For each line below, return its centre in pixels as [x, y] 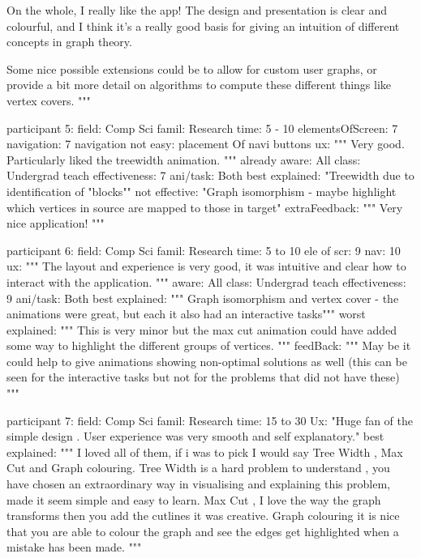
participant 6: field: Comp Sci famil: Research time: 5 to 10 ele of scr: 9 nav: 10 [204, 250]
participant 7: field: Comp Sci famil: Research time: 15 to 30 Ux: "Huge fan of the [210, 420]
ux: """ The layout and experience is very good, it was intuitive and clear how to [206, 266]
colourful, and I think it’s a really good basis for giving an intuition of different [203, 26]
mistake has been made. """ [74, 547]
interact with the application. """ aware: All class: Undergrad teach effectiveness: [206, 281]
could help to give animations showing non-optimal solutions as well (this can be [207, 361]
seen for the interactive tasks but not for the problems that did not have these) [203, 377]
